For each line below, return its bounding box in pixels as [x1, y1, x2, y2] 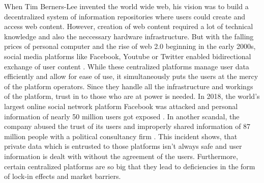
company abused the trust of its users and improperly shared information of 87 [4, 121, 251, 132]
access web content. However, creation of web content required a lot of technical [4, 21, 253, 32]
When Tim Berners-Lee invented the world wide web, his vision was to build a [4, 1, 249, 11]
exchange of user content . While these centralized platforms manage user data [4, 61, 249, 71]
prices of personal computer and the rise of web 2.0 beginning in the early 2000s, [4, 41, 256, 51]
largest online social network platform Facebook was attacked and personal [4, 100, 238, 111]
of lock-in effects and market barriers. [4, 171, 121, 181]
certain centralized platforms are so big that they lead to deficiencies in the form [4, 161, 255, 171]
